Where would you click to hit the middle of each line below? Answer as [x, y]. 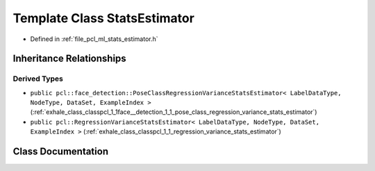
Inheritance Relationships [69, 59]
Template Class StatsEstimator [103, 18]
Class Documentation [61, 152]
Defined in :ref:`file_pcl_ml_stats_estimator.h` [94, 39]
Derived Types [38, 79]
